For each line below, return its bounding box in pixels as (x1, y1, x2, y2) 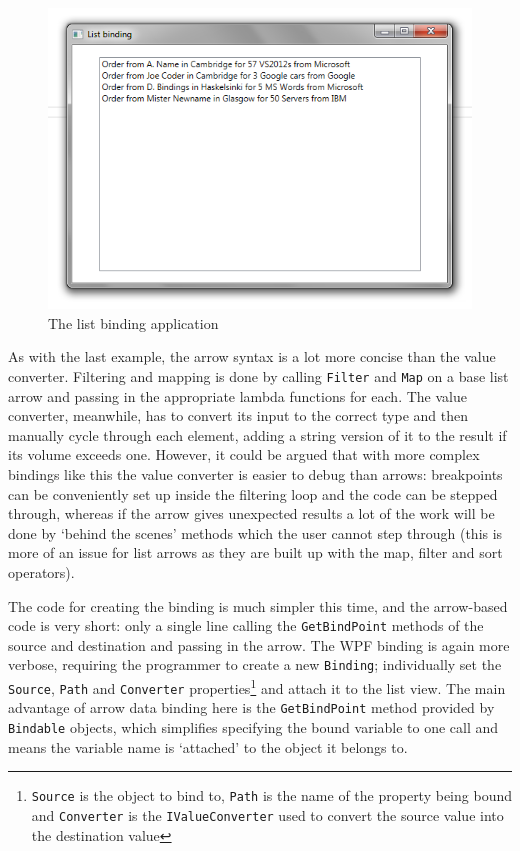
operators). (8, 562, 75, 582)
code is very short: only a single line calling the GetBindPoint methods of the (8, 615, 484, 636)
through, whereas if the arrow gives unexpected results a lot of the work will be (8, 503, 495, 524)
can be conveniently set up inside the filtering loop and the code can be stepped (8, 483, 498, 504)
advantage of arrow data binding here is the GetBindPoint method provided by (8, 697, 495, 718)
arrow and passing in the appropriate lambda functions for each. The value (8, 385, 467, 406)
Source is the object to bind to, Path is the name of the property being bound (31, 785, 512, 806)
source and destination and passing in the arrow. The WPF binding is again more (8, 634, 510, 655)
